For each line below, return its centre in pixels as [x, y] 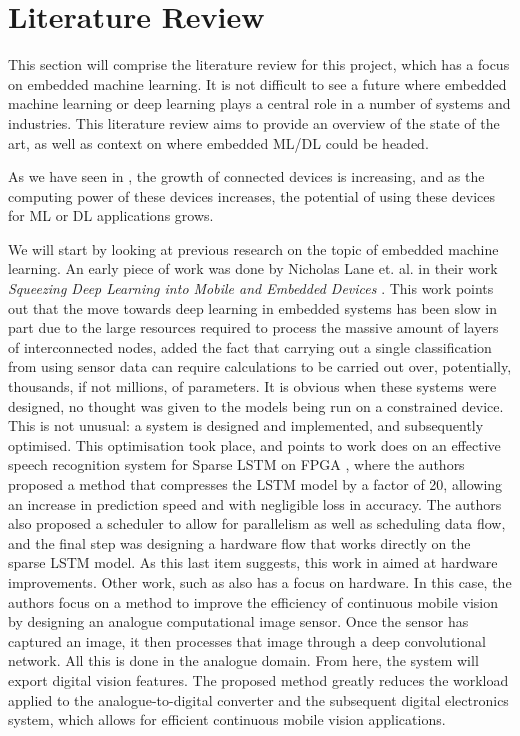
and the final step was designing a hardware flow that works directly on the [239, 542]
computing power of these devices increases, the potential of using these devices [252, 195]
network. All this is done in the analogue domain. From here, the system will [243, 660]
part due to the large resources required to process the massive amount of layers [253, 327]
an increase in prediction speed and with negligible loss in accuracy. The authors [255, 503]
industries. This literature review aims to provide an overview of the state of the [254, 122]
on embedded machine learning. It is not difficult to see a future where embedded [257, 83]
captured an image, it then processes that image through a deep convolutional [247, 640]
